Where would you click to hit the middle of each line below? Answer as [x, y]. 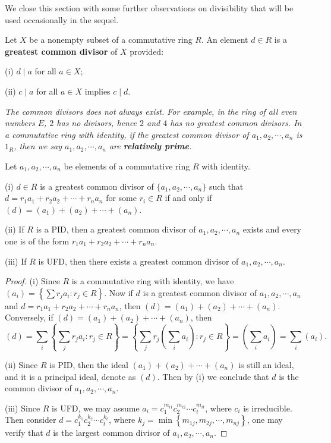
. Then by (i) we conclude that [213, 376]
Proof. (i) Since [32, 281]
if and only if [188, 198]
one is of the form [37, 241]
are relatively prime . [150, 146]
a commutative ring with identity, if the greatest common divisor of [127, 134]
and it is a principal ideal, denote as [70, 376]
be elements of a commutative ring [127, 166]
